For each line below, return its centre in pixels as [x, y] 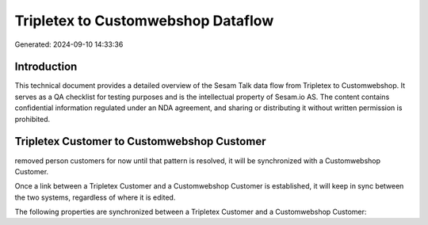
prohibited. [32, 119]
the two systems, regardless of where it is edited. [95, 197]
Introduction [46, 67]
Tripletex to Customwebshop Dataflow [144, 21]
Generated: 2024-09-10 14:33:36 [69, 44]
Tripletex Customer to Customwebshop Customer [140, 141]
